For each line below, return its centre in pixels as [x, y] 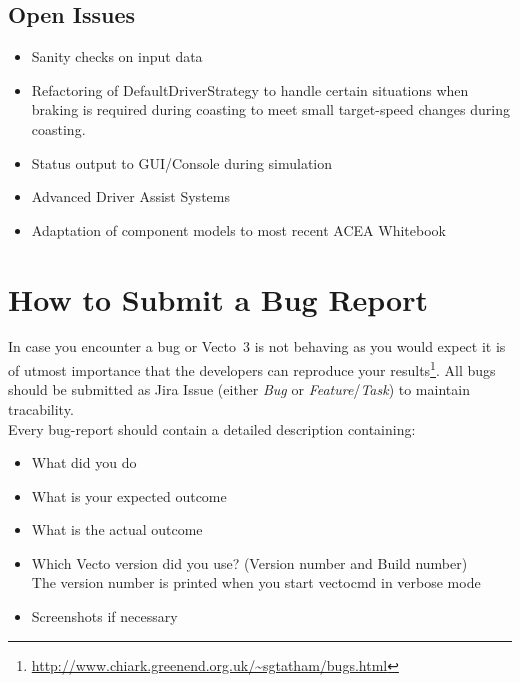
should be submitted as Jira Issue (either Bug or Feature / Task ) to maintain [239, 389]
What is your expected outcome [129, 495]
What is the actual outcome [117, 529]
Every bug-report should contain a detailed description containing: [212, 428]
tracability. [41, 408]
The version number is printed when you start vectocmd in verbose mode [256, 582]
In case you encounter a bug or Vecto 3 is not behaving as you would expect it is [257, 346]
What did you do [84, 462]
